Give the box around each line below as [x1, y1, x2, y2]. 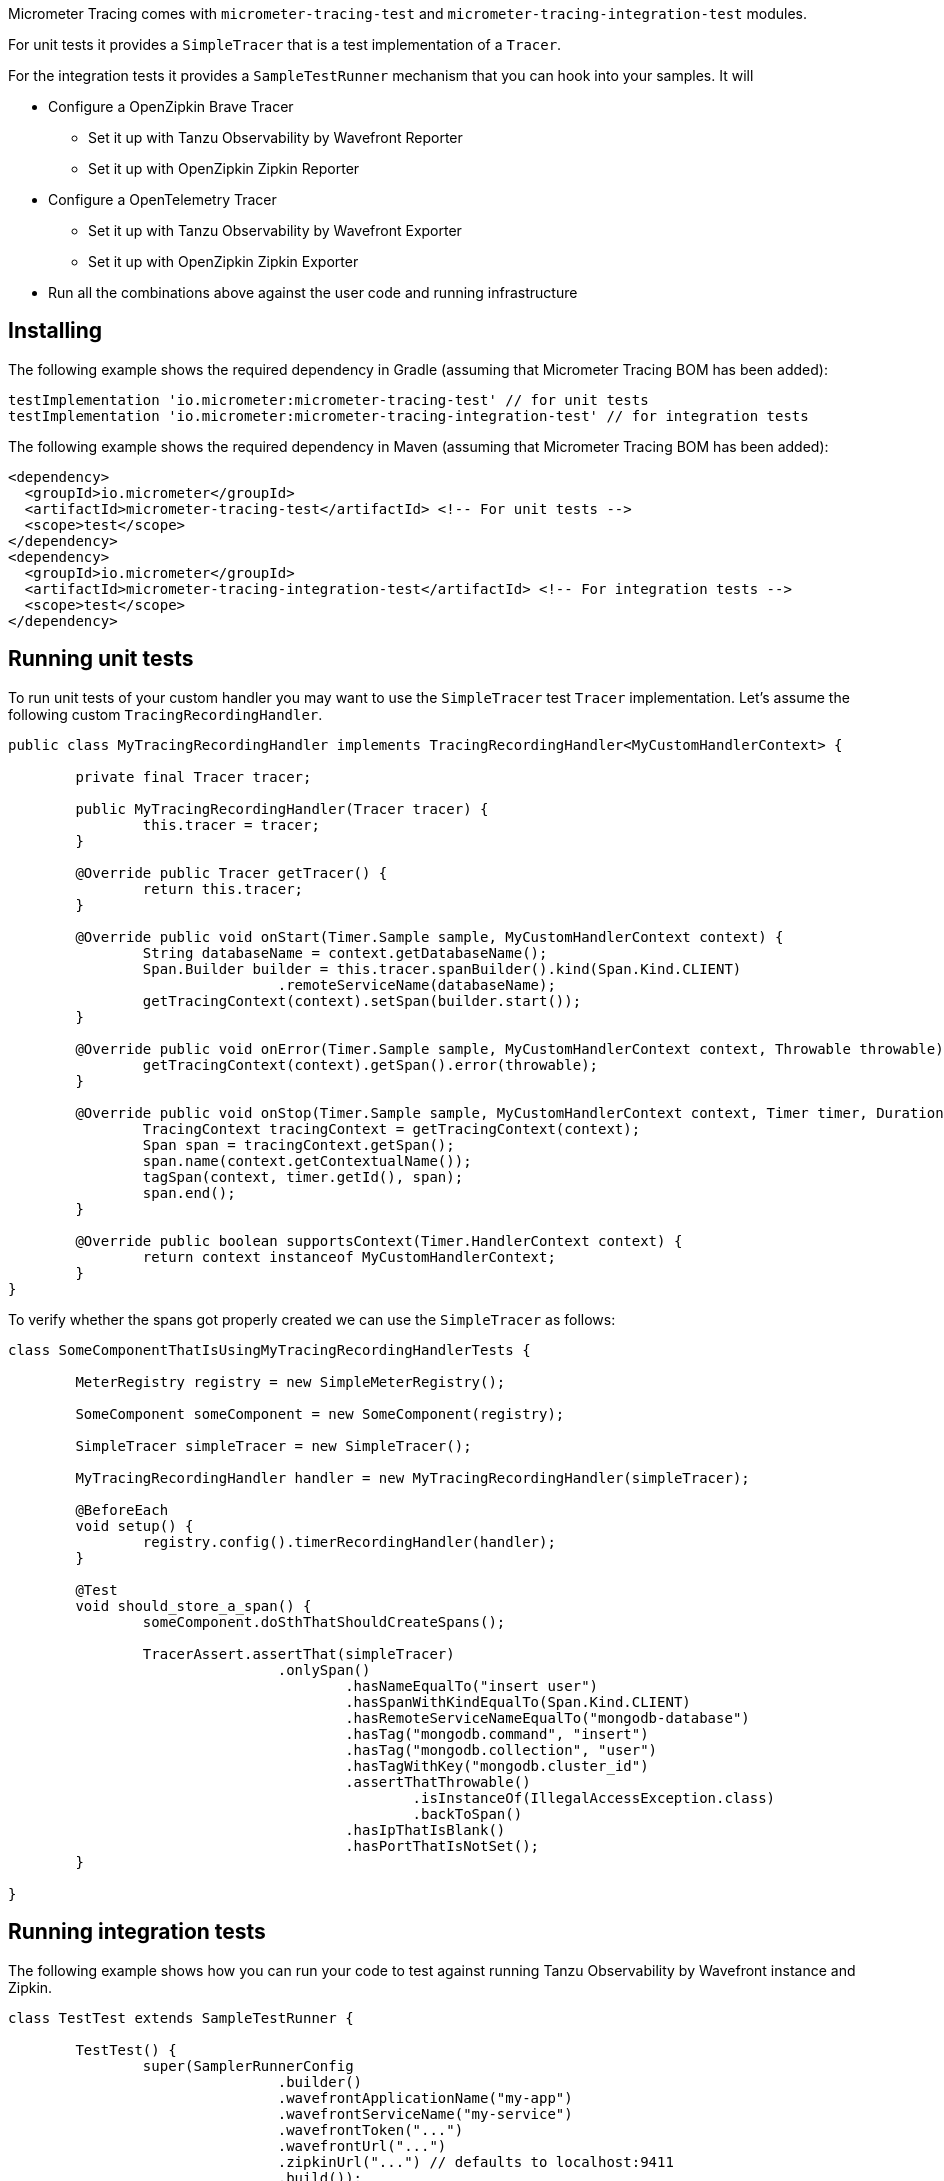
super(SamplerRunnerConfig [142, 2057, 354, 2074]
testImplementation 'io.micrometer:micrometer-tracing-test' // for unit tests [8, 391, 649, 408]
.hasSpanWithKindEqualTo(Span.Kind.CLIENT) [345, 1693, 691, 1710]
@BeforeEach [75, 1501, 169, 1518]
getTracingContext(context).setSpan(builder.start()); [142, 992, 582, 1009]
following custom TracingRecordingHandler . [8, 705, 323, 723]
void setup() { [75, 1517, 194, 1534]
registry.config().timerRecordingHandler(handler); [142, 1533, 556, 1550]
